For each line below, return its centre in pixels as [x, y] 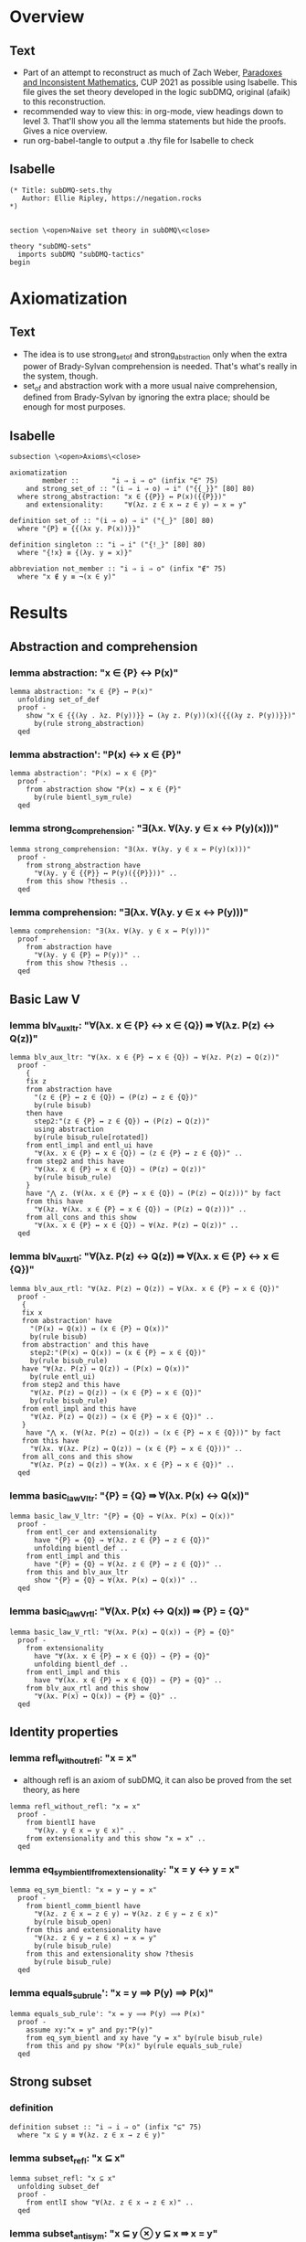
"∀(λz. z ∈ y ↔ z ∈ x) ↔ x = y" [95, 1938]
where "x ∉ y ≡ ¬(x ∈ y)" [67, 577]
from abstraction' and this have [85, 1345]
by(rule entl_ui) [63, 1377]
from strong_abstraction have [84, 865]
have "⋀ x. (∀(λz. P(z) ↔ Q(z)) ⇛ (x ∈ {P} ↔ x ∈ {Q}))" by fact [153, 1433]
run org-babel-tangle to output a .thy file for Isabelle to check [138, 140]
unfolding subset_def [59, 2187]
